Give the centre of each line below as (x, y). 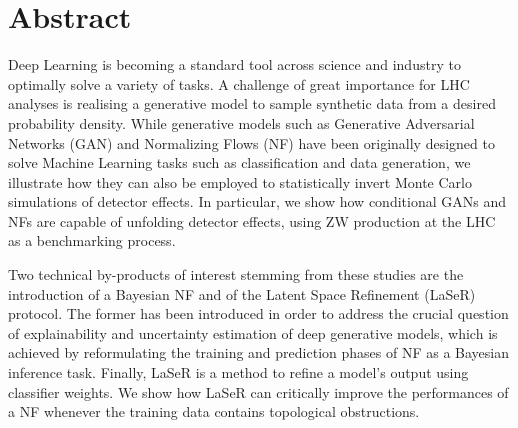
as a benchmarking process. (92, 240)
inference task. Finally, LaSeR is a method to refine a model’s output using (238, 372)
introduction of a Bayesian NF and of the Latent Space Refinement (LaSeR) (242, 293)
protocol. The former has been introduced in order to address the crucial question (258, 313)
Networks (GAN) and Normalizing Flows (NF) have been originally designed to (251, 142)
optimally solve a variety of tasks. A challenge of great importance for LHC (239, 83)
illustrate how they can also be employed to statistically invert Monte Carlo (240, 181)
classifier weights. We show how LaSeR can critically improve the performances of (258, 391)
